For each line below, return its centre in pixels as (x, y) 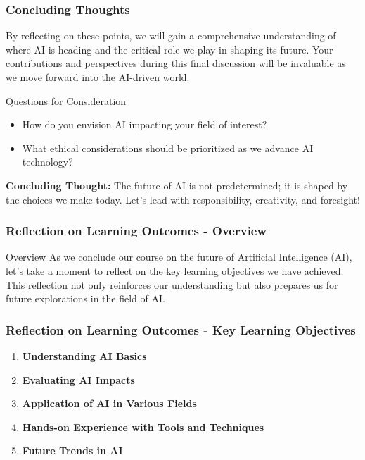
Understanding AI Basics (84, 355)
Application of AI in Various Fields (109, 403)
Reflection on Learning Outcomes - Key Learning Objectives (181, 329)
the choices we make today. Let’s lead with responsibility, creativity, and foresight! (183, 199)
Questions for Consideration (66, 100)
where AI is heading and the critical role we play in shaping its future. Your (169, 49)
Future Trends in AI (72, 450)
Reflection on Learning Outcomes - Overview (136, 231)
